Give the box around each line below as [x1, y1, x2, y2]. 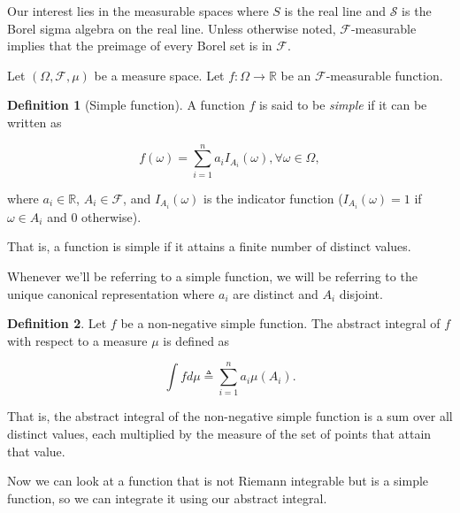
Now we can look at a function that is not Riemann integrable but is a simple [7, 471, 429, 490]
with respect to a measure [7, 331, 148, 349]
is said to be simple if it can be [258, 96, 427, 114]
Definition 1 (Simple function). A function [7, 96, 245, 114]
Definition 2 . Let [7, 314, 107, 333]
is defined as [163, 331, 230, 349]
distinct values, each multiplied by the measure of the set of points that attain [7, 425, 432, 443]
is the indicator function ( [203, 188, 343, 207]
